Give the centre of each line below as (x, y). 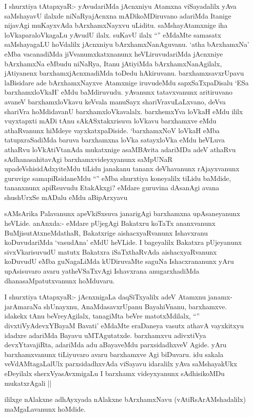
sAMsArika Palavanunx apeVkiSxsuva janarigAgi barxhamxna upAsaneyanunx (122, 213)
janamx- (220, 297)
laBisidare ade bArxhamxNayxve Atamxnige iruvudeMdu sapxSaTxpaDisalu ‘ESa (127, 82)
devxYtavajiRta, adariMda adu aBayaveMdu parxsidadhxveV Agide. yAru (116, 345)
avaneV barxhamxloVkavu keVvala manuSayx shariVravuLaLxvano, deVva (115, 101)
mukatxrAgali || (28, 383)
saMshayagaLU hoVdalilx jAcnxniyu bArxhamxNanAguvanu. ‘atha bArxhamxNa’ (127, 44)
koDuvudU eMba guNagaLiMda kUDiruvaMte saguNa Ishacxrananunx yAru (119, 261)
